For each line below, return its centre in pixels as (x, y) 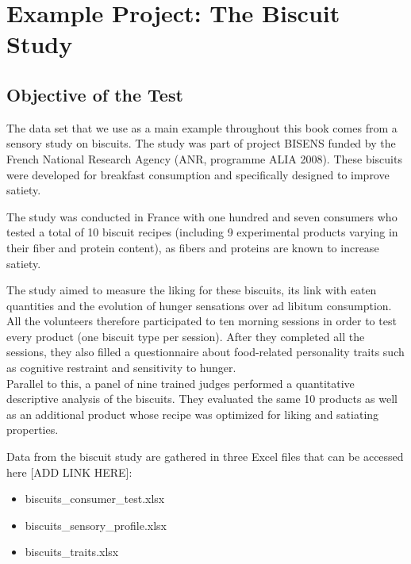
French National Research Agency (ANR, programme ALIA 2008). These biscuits (204, 158)
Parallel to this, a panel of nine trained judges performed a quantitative (181, 383)
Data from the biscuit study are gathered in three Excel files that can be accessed (205, 457)
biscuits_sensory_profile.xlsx (96, 525)
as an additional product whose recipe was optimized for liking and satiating (193, 414)
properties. (33, 430)
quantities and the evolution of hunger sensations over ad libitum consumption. (199, 305)
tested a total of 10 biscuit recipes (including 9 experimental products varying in (202, 232)
